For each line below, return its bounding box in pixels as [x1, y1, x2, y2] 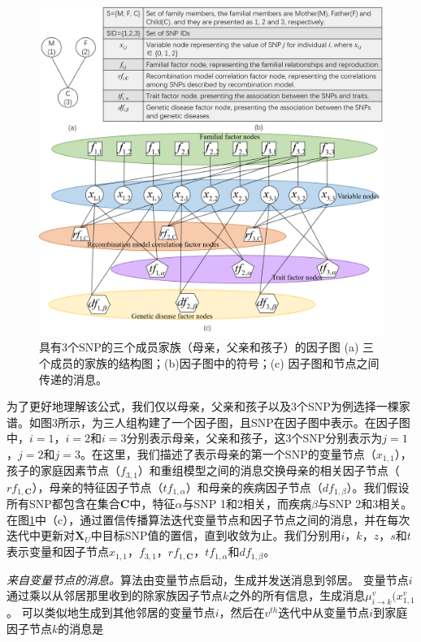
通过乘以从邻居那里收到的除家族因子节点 [7, 587, 223, 604]
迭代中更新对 [7, 527, 75, 544]
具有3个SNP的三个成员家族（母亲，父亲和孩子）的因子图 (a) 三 [39, 338, 375, 355]
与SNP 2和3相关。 [317, 495, 413, 512]
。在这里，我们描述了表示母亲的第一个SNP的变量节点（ [80, 445, 376, 462]
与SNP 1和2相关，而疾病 [182, 495, 311, 512]
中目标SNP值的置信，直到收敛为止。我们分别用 [90, 527, 341, 544]
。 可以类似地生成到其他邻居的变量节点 [7, 604, 215, 621]
